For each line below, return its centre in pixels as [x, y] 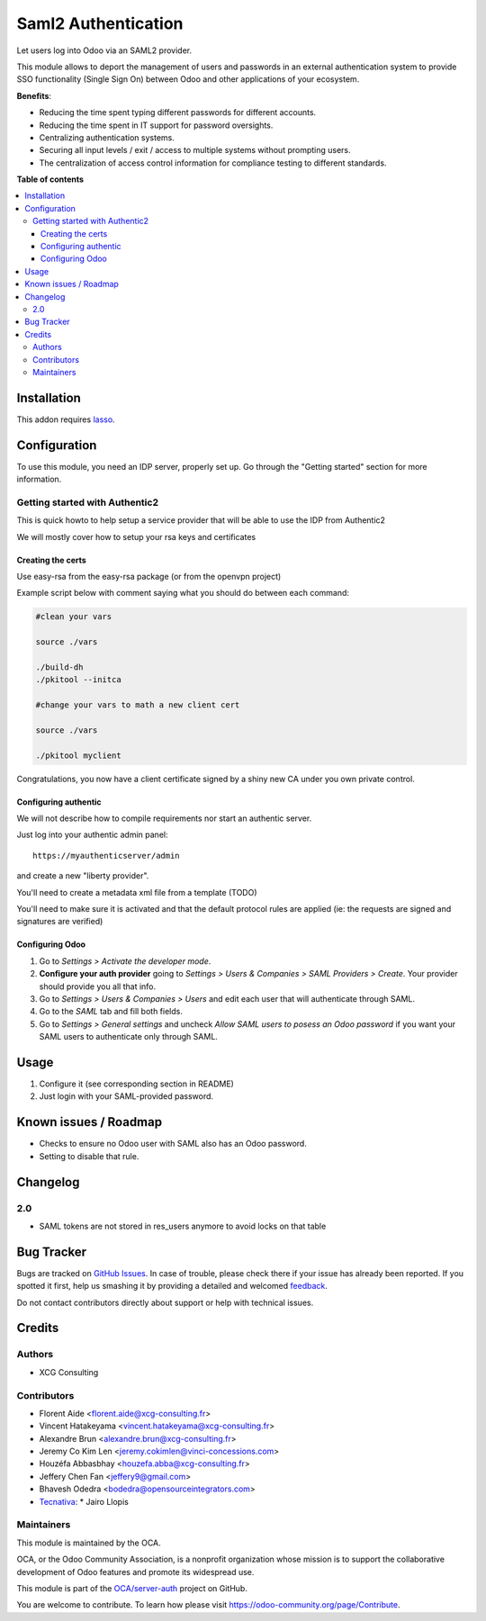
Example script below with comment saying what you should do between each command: [183, 593]
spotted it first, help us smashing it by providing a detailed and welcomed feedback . [172, 1286]
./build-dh [59, 667]
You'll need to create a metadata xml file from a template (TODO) [137, 892]
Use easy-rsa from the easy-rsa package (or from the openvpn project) [149, 577]
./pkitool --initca [78, 680]
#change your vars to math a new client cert [138, 705]
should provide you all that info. [98, 986]
